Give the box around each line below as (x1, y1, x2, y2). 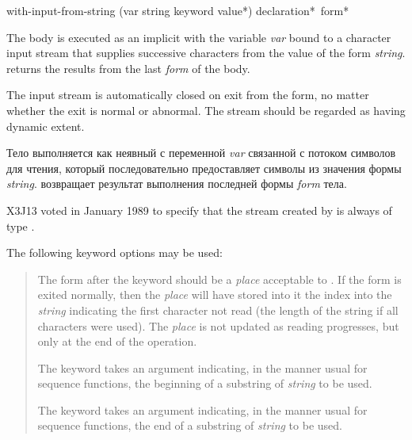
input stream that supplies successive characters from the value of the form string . (6, 44, 406, 61)
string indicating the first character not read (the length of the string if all (37, 301, 399, 318)
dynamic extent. (6, 117, 85, 134)
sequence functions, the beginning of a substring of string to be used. (37, 375, 372, 392)
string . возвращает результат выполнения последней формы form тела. (6, 175, 347, 192)
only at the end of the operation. (37, 333, 197, 350)
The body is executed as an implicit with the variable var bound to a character (6, 29, 391, 45)
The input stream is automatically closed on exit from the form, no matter (6, 86, 369, 103)
